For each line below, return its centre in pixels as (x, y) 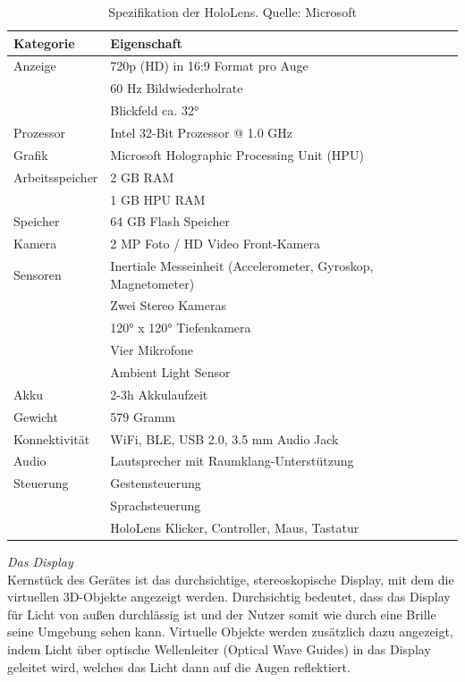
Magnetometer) (152, 283)
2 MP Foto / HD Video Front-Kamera (215, 244)
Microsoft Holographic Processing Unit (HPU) (237, 154)
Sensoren (38, 274)
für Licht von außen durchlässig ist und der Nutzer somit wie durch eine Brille (222, 614)
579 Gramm (143, 416)
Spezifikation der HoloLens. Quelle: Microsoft (232, 12)
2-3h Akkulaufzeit (159, 394)
